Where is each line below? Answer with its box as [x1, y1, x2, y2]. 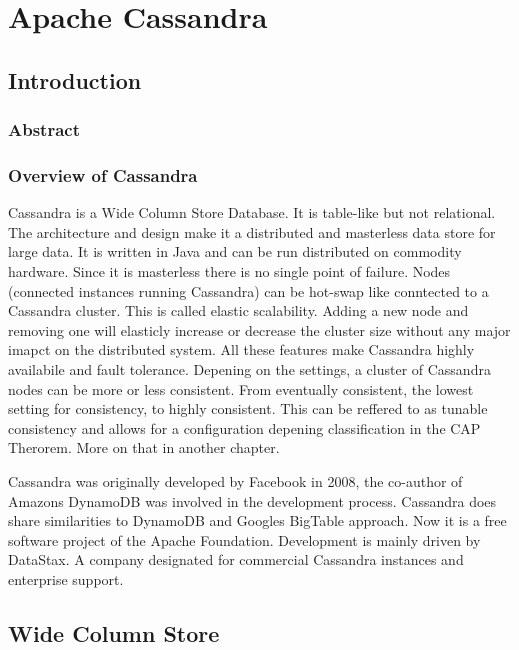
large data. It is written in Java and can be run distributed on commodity [8, 241, 462, 262]
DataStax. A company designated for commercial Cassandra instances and [8, 549, 464, 570]
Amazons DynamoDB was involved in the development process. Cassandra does [8, 490, 497, 511]
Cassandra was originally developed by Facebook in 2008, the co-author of [8, 470, 463, 491]
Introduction [8, 64, 142, 95]
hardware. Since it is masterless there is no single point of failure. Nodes [8, 261, 451, 281]
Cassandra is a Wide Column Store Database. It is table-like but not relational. [8, 202, 496, 223]
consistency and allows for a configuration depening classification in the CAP [8, 417, 481, 438]
